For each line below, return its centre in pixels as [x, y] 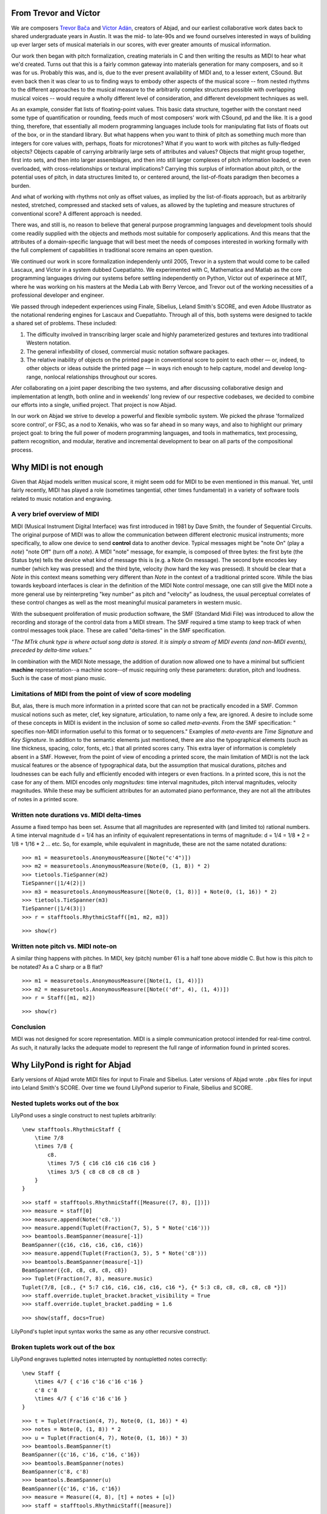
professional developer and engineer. [58, 295]
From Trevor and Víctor [56, 13]
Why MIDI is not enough [57, 467]
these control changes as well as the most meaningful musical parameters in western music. [127, 603]
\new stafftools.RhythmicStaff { [71, 1129]
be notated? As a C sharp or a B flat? [57, 967]
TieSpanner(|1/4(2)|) [54, 883]
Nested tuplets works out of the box [65, 1103]
